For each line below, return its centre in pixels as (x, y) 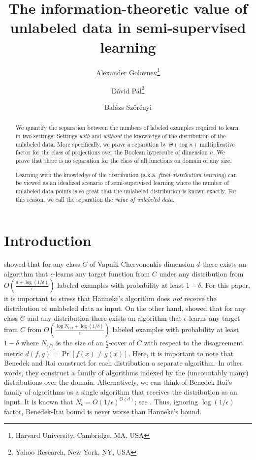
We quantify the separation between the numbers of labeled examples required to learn (127, 128)
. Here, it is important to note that (181, 353)
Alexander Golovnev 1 (128, 71)
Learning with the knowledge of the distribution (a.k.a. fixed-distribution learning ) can (126, 174)
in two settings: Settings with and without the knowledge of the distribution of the (121, 136)
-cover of (122, 343)
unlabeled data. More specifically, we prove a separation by (91, 144)
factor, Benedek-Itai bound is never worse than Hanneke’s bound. (103, 411)
